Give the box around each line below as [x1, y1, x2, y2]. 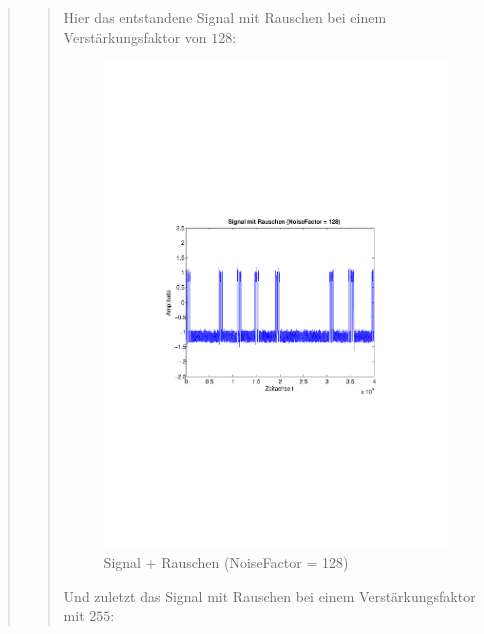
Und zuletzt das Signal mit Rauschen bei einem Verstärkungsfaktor [63, 585, 476, 606]
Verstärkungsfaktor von [63, 26, 207, 47]
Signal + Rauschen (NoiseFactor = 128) [103, 552, 349, 573]
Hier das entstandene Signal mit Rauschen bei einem [63, 7, 387, 27]
